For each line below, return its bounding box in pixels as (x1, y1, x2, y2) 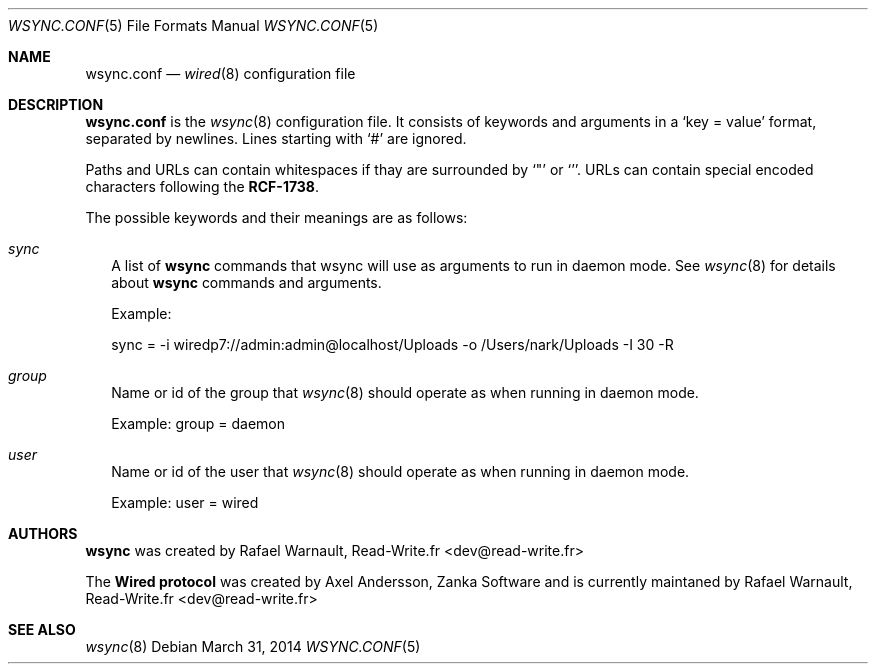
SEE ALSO (8, 621, 76, 638)
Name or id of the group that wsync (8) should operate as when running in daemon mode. (111, 384, 699, 401)
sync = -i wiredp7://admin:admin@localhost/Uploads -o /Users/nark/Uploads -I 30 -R (111, 336, 674, 353)
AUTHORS (8, 525, 78, 542)
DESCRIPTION (8, 96, 104, 113)
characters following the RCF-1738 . (85, 178, 320, 195)
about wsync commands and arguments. (111, 274, 382, 291)
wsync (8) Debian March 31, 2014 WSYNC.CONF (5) (85, 638, 421, 655)
